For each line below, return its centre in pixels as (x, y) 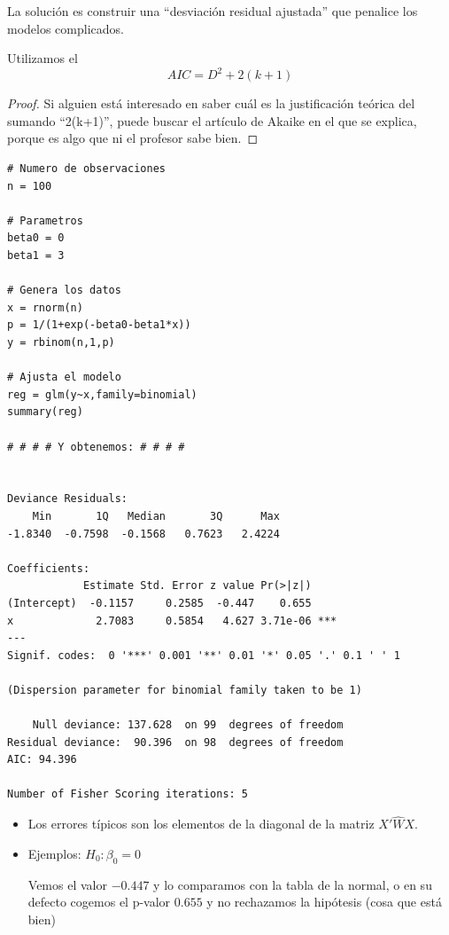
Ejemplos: (54, 853)
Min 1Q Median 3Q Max (156, 516)
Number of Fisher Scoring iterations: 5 (128, 794)
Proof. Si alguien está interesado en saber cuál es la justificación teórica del (211, 103)
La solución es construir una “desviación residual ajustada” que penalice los (213, 11)
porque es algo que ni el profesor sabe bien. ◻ (133, 138)
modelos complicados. (66, 28)
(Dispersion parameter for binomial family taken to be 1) (185, 690)
